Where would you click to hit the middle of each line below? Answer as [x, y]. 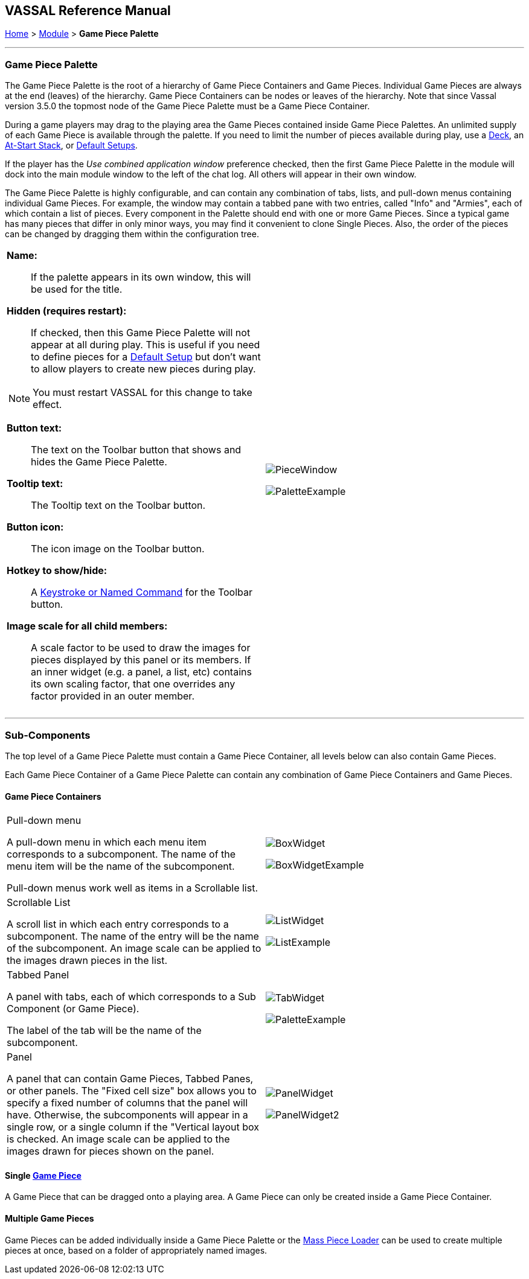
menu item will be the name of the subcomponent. [121, 866]
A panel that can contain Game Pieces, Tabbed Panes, [130, 1079]
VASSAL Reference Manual [88, 11]
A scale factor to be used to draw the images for [141, 648]
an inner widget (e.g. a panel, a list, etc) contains [141, 672]
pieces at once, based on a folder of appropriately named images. [136, 1250]
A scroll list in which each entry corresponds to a [118, 924]
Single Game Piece [43, 1175]
